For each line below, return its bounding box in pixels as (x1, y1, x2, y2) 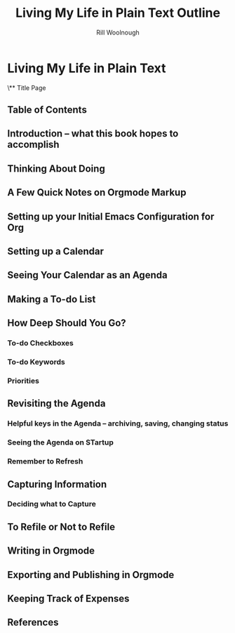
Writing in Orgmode (7, 545, 95, 557)
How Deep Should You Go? (7, 317, 126, 329)
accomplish (7, 139, 60, 151)
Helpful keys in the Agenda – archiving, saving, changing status (7, 418, 229, 428)
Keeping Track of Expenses (7, 593, 130, 604)
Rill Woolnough (95, 28, 140, 37)
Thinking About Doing (7, 162, 105, 174)
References (7, 617, 59, 629)
